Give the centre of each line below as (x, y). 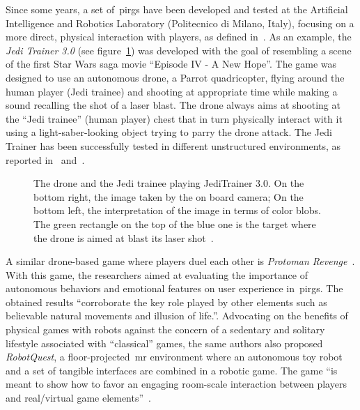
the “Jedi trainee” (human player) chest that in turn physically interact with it (174, 118)
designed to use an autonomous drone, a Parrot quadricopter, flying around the (175, 77)
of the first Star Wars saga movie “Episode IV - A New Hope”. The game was (171, 64)
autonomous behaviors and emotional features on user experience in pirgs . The (174, 288)
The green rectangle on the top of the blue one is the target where (175, 223)
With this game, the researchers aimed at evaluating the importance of (157, 274)
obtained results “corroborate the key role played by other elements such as (166, 302)
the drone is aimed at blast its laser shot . (124, 237)
